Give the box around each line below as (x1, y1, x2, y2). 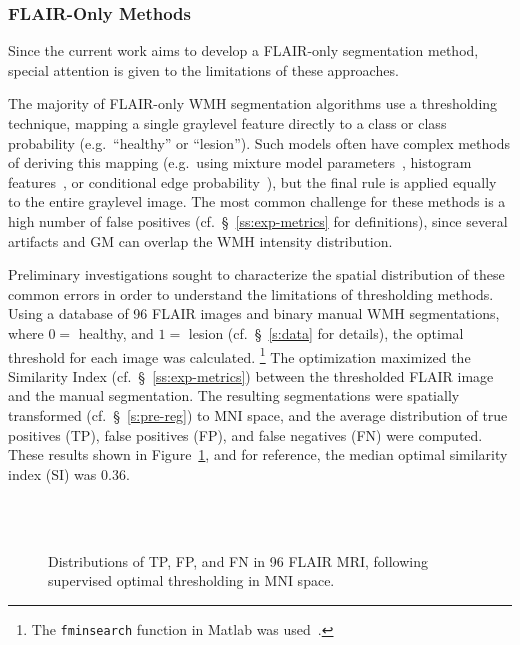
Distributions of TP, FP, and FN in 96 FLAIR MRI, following (48, 550, 429, 571)
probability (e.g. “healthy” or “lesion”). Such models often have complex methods (8, 132, 510, 153)
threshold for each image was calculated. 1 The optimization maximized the (8, 343, 471, 367)
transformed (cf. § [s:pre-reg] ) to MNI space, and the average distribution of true (8, 404, 508, 425)
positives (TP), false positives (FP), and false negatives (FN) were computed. (8, 424, 483, 445)
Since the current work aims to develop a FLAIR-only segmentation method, (8, 40, 479, 61)
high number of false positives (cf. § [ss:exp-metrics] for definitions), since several (8, 210, 508, 231)
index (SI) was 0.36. (8, 463, 130, 484)
